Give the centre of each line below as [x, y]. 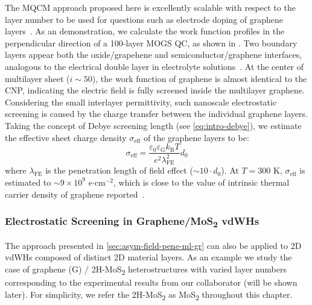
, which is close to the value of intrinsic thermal [202, 182]
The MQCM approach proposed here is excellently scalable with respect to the [150, 7]
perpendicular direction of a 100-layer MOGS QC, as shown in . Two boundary [151, 42]
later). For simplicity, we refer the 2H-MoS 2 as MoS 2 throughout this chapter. [149, 295]
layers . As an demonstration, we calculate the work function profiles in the [145, 31]
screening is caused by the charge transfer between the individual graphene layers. [156, 114]
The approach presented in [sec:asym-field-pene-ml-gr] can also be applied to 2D [153, 245]
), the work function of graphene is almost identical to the [199, 78]
